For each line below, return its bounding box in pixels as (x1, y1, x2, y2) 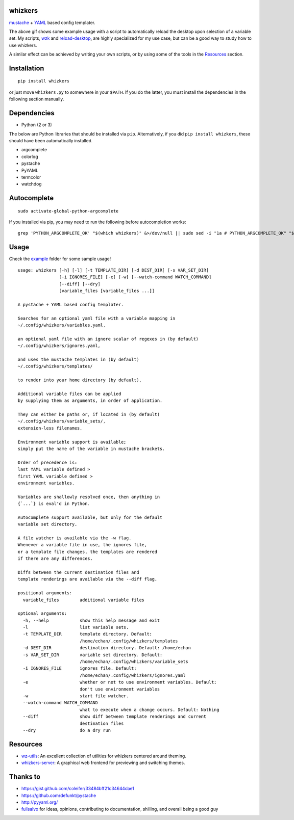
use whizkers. (9, 42, 37, 48)
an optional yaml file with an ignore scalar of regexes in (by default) (18, 336, 199, 342)
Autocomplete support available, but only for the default (18, 514, 163, 520)
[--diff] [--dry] (59, 281, 100, 287)
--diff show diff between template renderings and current (23, 714, 207, 719)
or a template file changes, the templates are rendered (18, 549, 158, 555)
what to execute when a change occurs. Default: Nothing (79, 707, 220, 713)
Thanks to (9, 773, 41, 781)
